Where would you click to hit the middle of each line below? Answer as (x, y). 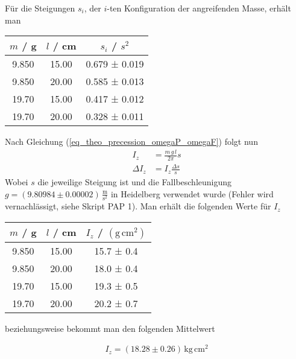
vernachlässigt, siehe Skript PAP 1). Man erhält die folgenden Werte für (138, 206)
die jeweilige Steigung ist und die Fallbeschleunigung (135, 182)
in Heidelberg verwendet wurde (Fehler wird (192, 193)
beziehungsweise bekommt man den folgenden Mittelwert (110, 328)
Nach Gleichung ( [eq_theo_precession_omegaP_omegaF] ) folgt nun (131, 141)
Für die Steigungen (40, 8)
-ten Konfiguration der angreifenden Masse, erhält (199, 8)
